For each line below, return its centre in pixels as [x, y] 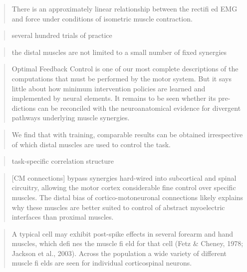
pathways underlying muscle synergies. [71, 118]
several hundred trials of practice [62, 35]
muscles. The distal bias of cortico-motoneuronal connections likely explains [127, 197]
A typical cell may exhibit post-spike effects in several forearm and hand [123, 233]
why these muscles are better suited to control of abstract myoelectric [118, 207]
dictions [24, 108]
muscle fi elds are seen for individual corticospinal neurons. [102, 263]
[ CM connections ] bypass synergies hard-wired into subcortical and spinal [124, 177]
